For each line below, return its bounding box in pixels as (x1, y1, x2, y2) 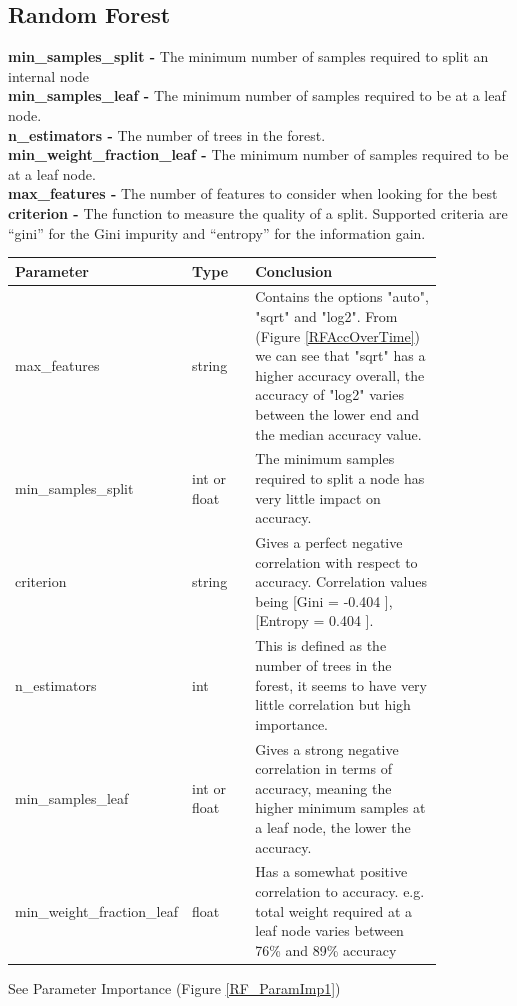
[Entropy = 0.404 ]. (255, 610, 374, 631)
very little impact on (255, 487, 381, 508)
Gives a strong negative (255, 738, 399, 759)
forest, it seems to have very (255, 674, 427, 695)
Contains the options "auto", (255, 286, 429, 307)
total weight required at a (255, 900, 413, 921)
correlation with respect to (255, 551, 418, 572)
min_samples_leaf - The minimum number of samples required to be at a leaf (8, 85, 506, 106)
